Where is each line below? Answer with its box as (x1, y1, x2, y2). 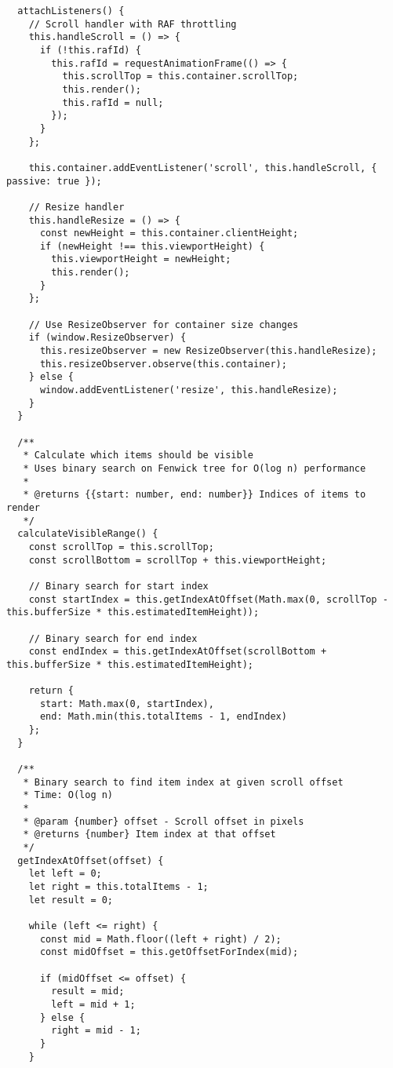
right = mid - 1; (51, 1025, 141, 1037)
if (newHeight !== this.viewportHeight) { (39, 240, 265, 252)
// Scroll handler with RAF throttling (28, 18, 237, 30)
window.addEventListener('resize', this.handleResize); (39, 385, 338, 396)
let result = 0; (28, 894, 114, 906)
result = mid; (51, 986, 125, 997)
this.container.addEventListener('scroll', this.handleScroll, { (28, 162, 377, 173)
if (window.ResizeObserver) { (28, 332, 187, 344)
